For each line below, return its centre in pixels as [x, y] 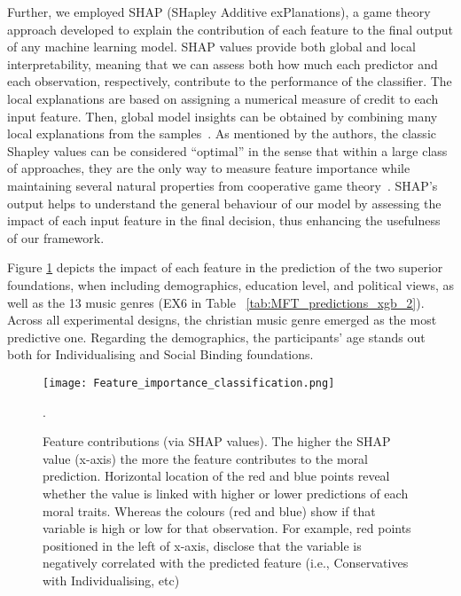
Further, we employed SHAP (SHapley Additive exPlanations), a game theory [219, 12]
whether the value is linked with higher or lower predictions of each [226, 493]
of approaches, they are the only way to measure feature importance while [209, 168]
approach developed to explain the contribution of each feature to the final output [230, 29]
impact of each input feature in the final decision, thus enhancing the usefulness [224, 220]
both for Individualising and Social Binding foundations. [160, 354]
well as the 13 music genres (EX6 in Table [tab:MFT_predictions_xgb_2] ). [216, 302]
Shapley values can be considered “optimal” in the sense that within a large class [227, 150]
